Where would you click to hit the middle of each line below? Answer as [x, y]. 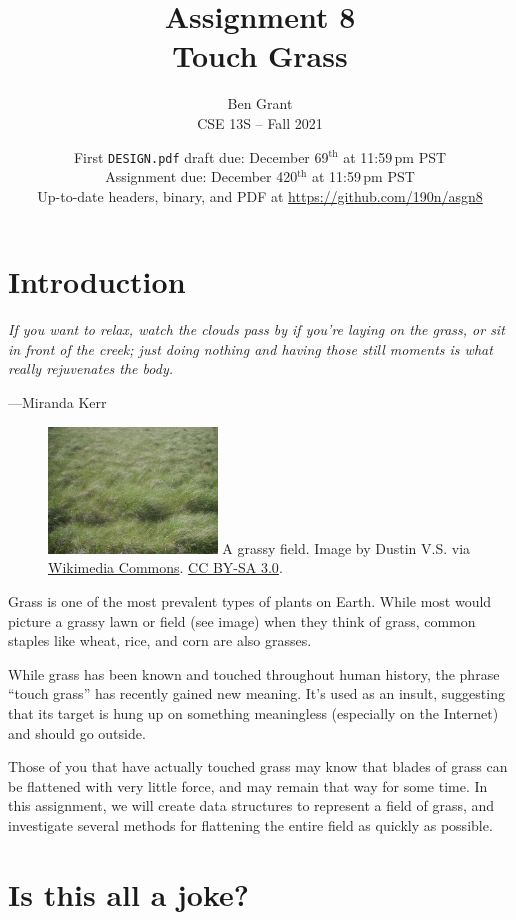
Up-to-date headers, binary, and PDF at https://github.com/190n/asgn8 [260, 195]
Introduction [97, 281]
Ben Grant [260, 103]
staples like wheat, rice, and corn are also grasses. [160, 640]
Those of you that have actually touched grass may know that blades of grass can [258, 766]
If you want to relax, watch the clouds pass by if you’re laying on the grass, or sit [256, 329]
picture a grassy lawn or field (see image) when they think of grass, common [242, 620]
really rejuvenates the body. [90, 368]
